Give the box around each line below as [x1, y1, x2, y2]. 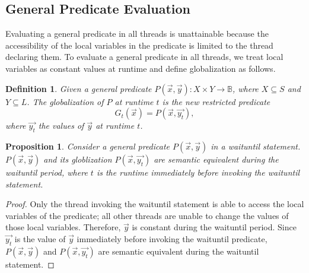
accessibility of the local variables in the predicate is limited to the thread [5, 39, 273, 51]
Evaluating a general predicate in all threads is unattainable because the [5, 27, 269, 40]
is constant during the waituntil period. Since [132, 221, 297, 233]
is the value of [14, 232, 66, 245]
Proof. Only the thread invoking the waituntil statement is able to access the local [5, 198, 304, 210]
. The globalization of [27, 95, 104, 107]
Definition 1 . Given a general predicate [5, 82, 152, 94]
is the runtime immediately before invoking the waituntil [96, 166, 300, 178]
